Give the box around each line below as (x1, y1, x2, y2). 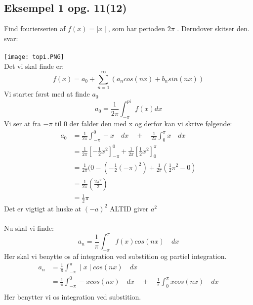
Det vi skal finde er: (4, 60, 64, 71)
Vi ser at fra (4, 118, 41, 129)
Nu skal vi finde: (4, 223, 54, 233)
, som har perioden (108, 23, 166, 34)
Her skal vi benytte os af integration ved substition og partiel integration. (4, 251, 227, 261)
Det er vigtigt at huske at (4, 203, 82, 213)
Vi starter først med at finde (4, 89, 90, 99)
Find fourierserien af (4, 23, 66, 34)
